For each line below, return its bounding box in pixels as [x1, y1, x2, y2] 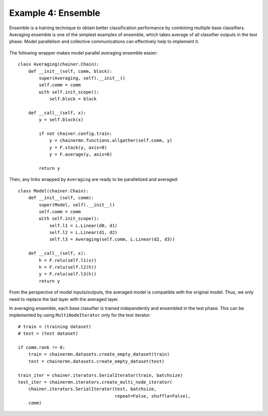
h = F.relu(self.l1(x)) [39, 257, 97, 263]
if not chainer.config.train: [39, 131, 113, 136]
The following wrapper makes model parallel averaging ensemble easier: [9, 50, 158, 56]
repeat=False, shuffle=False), [114, 393, 191, 399]
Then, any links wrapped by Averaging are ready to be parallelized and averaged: [9, 177, 179, 182]
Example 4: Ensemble [9, 7, 100, 18]
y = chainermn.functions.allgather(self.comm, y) [49, 138, 173, 143]
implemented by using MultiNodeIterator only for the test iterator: [9, 312, 151, 318]
